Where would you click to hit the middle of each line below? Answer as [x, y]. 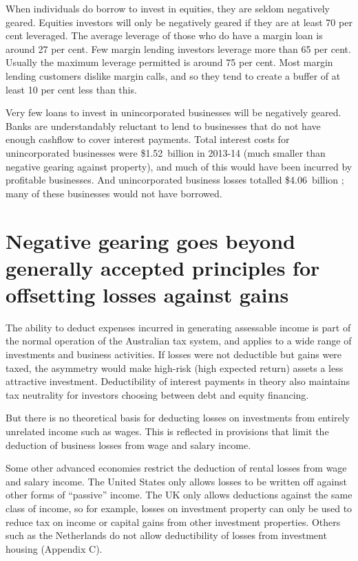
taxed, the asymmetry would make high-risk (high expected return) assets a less [175, 367]
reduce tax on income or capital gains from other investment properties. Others [173, 521]
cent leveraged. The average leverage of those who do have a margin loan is [164, 35]
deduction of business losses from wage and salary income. [128, 444]
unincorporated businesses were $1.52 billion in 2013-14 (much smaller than [166, 152]
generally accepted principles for [163, 267]
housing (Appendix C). [54, 548]
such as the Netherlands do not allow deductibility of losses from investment [166, 535]
